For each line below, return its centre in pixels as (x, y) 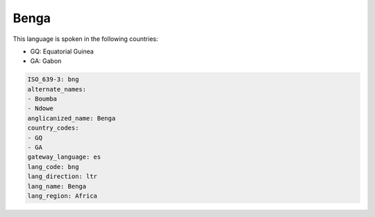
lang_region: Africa (62, 196)
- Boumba (42, 99)
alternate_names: (57, 89)
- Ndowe (40, 108)
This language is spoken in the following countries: (85, 39)
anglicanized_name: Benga (72, 118)
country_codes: (53, 128)
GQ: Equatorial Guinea (62, 51)
